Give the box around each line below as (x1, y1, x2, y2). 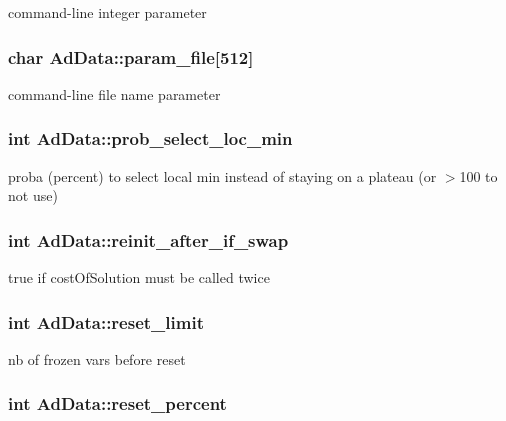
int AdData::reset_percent (8, 391, 227, 416)
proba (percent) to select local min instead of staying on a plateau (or (8, 165, 437, 186)
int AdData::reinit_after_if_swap (8, 227, 289, 252)
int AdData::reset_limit (8, 309, 204, 334)
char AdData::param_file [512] (8, 44, 254, 69)
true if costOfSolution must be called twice (8, 267, 270, 288)
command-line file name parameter (8, 83, 221, 104)
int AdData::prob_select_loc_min (8, 126, 293, 151)
